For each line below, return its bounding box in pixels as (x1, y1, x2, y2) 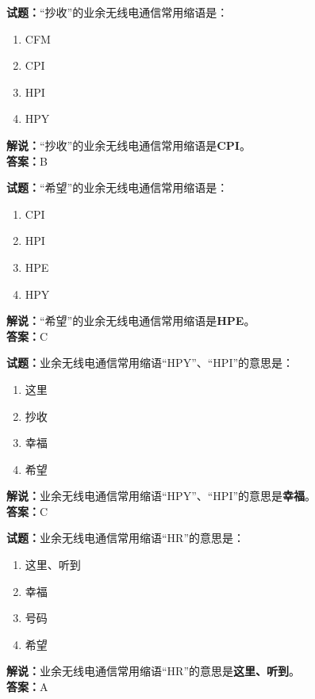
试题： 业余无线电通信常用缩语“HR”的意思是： (6, 529, 245, 546)
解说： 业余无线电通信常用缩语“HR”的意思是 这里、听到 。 (6, 663, 301, 679)
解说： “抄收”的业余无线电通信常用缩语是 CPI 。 (6, 136, 251, 153)
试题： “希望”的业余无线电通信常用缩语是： (6, 179, 229, 196)
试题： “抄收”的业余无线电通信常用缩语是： (6, 4, 229, 20)
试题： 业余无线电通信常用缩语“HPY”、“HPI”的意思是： (6, 354, 294, 371)
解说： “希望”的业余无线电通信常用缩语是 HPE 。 (6, 312, 255, 329)
